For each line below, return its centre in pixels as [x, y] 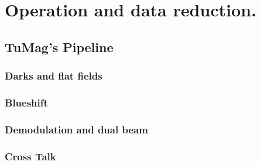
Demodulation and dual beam [76, 129]
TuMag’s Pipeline [59, 47]
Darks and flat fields [54, 76]
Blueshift [26, 102]
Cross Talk [30, 156]
